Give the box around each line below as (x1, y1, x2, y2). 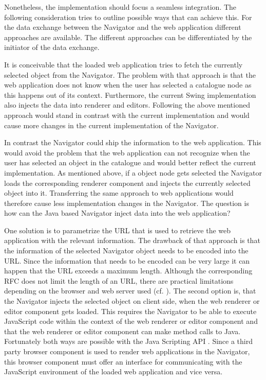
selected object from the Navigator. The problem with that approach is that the (4, 69, 256, 80)
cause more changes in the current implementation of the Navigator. (4, 119, 219, 130)
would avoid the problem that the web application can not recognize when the (4, 147, 250, 158)
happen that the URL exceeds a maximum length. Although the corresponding (4, 265, 253, 276)
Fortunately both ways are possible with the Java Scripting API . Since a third (4, 336, 253, 347)
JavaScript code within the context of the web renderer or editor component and (4, 316, 258, 326)
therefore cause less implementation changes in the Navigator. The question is (4, 197, 249, 208)
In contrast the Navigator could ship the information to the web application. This (4, 137, 261, 148)
